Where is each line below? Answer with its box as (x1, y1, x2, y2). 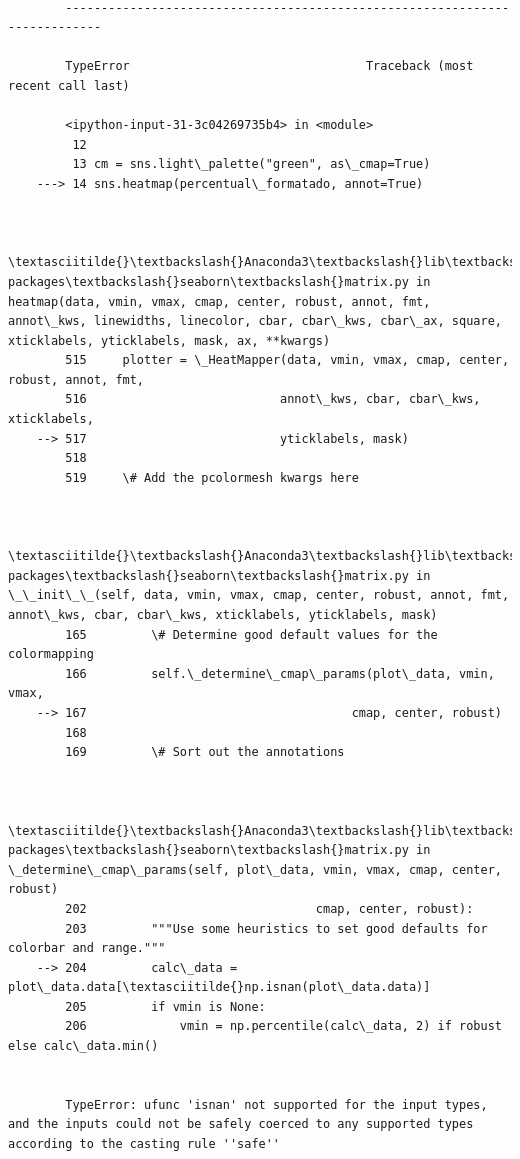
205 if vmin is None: (65, 999, 266, 1014)
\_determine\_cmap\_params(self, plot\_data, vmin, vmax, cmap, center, (8, 862, 502, 877)
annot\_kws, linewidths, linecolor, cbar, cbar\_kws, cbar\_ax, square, (8, 314, 502, 329)
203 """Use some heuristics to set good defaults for (65, 921, 488, 936)
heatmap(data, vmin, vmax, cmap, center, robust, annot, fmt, (8, 294, 431, 309)
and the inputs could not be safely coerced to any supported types (8, 1117, 474, 1132)
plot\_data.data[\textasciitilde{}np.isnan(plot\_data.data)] (8, 980, 431, 995)
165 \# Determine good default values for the (65, 627, 438, 642)
